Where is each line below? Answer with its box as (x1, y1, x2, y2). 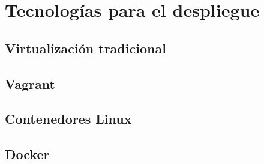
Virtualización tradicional (5, 38, 166, 57)
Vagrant (5, 74, 55, 93)
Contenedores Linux (5, 109, 132, 128)
